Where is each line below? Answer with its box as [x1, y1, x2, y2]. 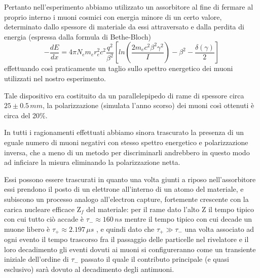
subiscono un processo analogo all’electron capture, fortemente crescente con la [4, 193, 249, 204]
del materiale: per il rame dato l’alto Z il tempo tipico [86, 203, 254, 214]
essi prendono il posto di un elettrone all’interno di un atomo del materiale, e [4, 184, 244, 194]
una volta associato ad [184, 223, 254, 234]
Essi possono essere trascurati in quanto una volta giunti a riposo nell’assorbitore [4, 173, 256, 184]
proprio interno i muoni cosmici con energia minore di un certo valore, [4, 11, 222, 22]
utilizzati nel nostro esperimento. [4, 73, 106, 83]
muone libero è [4, 223, 50, 234]
